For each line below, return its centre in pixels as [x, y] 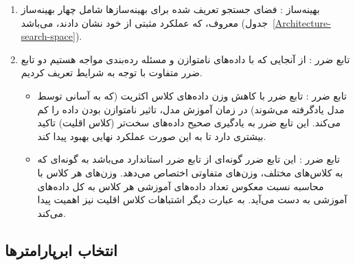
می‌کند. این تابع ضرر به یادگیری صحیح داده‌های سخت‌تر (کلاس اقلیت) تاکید [189, 123]
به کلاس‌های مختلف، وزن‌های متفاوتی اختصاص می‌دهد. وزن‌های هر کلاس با [190, 172]
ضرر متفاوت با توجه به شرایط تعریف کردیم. [112, 72]
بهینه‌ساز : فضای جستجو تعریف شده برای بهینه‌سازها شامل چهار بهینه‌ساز [170, 9]
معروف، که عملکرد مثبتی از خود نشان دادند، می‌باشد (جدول [144, 22]
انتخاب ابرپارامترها [61, 250]
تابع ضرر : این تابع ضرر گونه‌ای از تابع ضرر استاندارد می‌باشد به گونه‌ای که [189, 159]
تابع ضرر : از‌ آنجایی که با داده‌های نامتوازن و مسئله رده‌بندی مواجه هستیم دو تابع [185, 59]
